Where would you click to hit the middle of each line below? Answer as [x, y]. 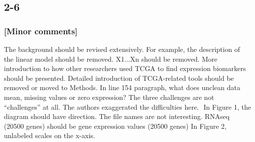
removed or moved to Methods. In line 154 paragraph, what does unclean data [122, 87]
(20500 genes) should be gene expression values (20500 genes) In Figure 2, [115, 126]
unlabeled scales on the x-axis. [50, 135]
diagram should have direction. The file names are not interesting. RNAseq [117, 116]
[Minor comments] [41, 31]
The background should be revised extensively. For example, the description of [122, 49]
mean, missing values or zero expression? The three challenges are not [109, 97]
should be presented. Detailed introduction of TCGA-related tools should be [119, 78]
